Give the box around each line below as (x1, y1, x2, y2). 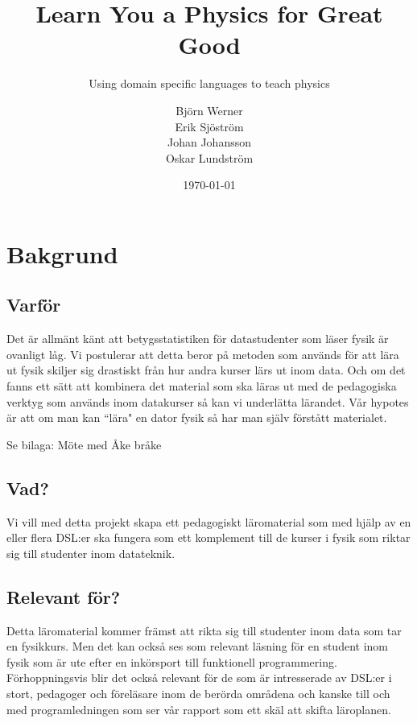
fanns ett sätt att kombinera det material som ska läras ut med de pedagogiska (6, 378, 397, 395)
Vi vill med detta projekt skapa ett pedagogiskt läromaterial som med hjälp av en (6, 513, 411, 530)
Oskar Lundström (165, 149, 254, 166)
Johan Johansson (167, 134, 251, 151)
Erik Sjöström (175, 118, 244, 134)
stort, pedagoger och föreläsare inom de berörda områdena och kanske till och (6, 684, 390, 701)
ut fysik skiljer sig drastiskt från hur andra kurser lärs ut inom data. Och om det (6, 361, 406, 378)
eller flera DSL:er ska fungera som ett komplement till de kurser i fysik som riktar (6, 529, 411, 546)
